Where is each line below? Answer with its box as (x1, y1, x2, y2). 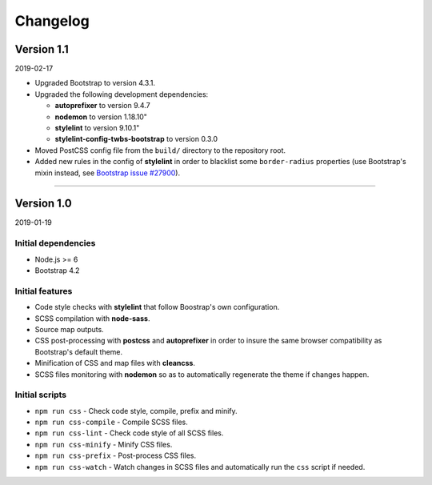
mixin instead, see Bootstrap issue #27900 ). (34, 168, 180, 178)
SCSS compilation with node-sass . (34, 313, 150, 323)
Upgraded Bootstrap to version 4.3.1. (34, 78, 156, 88)
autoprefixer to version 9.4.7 (54, 101, 151, 110)
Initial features (14, 285, 73, 296)
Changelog (14, 12, 90, 30)
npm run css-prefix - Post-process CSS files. (34, 451, 197, 460)
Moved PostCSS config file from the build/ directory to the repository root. (34, 145, 286, 155)
